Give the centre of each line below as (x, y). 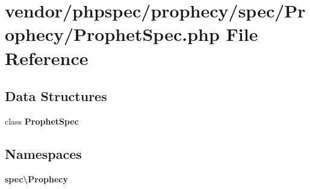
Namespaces (43, 153)
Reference (47, 57)
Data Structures (56, 96)
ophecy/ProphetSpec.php (112, 34)
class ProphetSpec (42, 121)
